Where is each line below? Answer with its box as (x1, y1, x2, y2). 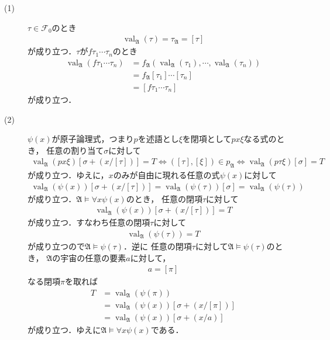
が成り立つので (27, 240, 85, 252)
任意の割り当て (46, 144, 104, 156)
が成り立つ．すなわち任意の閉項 (27, 216, 150, 228)
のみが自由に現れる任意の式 (113, 169, 220, 181)
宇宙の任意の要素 (60, 251, 126, 263)
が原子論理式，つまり (51, 133, 134, 145)
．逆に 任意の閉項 (123, 240, 192, 252)
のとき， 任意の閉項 (126, 192, 202, 204)
